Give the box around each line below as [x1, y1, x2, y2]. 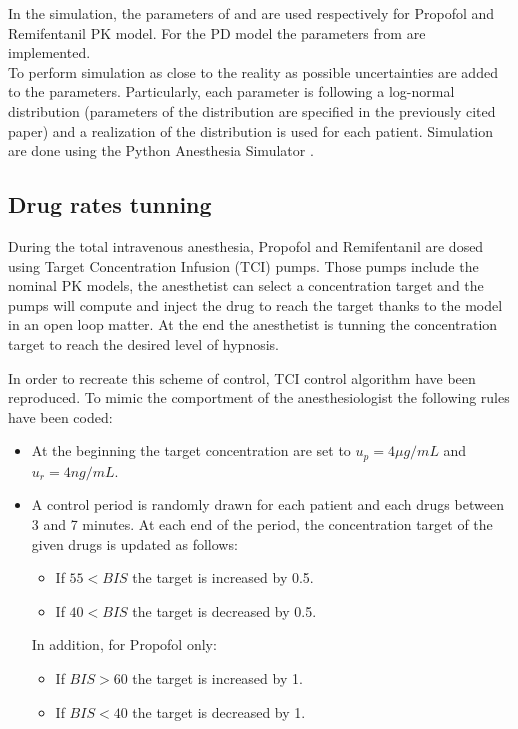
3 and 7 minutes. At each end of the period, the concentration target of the [31, 513, 493, 534]
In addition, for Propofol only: [31, 634, 217, 655]
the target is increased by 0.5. [132, 567, 314, 588]
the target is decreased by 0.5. [132, 600, 317, 621]
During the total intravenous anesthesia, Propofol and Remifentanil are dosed [8, 235, 484, 256]
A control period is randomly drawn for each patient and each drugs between [31, 494, 504, 515]
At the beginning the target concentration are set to [31, 440, 351, 461]
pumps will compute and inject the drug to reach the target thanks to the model [8, 294, 503, 315]
